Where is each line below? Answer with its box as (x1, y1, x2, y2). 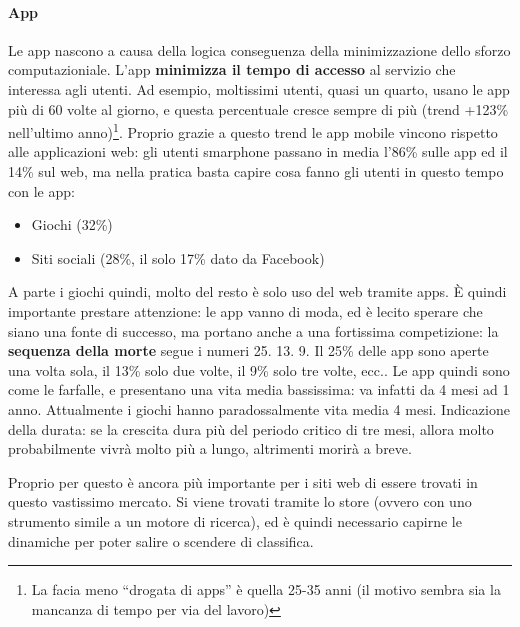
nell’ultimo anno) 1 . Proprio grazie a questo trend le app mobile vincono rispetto (8, 119, 498, 142)
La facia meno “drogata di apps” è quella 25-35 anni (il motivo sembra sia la (31, 579, 501, 600)
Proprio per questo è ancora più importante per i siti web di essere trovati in (8, 471, 478, 492)
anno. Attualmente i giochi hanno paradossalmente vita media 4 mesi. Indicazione (8, 398, 510, 419)
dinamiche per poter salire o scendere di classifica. (8, 530, 314, 551)
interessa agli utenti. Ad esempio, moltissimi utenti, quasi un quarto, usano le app (8, 78, 510, 99)
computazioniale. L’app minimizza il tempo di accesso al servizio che (8, 59, 456, 80)
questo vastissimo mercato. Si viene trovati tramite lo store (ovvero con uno (8, 491, 472, 512)
